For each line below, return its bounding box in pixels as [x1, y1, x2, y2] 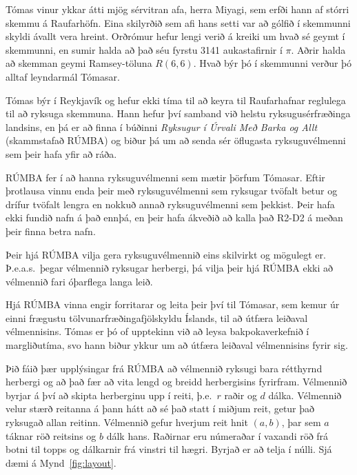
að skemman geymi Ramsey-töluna [6, 56, 152, 70]
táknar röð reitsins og [6, 428, 96, 443]
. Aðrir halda [291, 42, 346, 57]
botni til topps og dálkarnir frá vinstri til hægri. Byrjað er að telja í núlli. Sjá [6, 442, 332, 456]
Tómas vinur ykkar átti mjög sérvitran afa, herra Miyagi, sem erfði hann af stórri [6, 2, 349, 16]
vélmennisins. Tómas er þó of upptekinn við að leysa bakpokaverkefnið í [6, 324, 309, 338]
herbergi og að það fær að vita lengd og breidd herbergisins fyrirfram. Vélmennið [6, 374, 347, 389]
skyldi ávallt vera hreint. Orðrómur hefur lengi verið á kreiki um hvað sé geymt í [6, 29, 345, 43]
